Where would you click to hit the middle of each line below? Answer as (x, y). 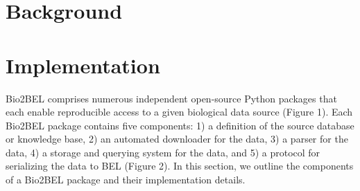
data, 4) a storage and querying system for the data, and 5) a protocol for (163, 152)
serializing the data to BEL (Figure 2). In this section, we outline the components (180, 166)
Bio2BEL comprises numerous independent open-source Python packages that (171, 98)
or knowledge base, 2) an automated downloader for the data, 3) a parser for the (177, 139)
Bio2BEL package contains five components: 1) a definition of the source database (180, 125)
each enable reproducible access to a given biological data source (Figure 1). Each (179, 112)
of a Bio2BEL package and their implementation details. (126, 180)
